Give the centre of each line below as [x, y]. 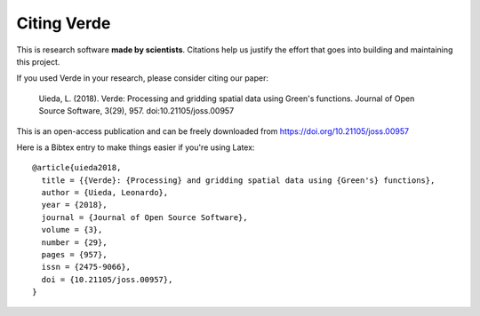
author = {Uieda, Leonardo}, [105, 193]
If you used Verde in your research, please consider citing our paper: [142, 78]
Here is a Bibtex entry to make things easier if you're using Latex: [136, 147]
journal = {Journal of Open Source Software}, [144, 217]
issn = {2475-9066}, [86, 267]
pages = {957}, [74, 255]
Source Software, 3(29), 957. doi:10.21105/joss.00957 [136, 111]
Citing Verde [64, 23]
